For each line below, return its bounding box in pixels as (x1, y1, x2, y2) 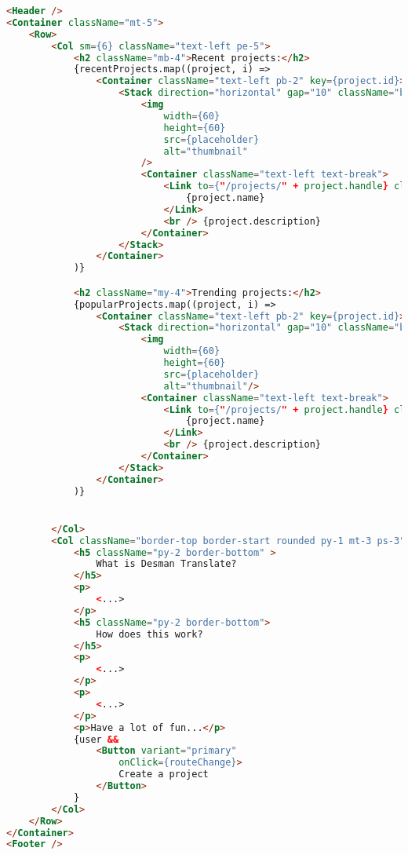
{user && (73, 733, 119, 745)
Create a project (118, 769, 209, 780)
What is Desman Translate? (96, 558, 237, 570)
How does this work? (96, 628, 203, 640)
